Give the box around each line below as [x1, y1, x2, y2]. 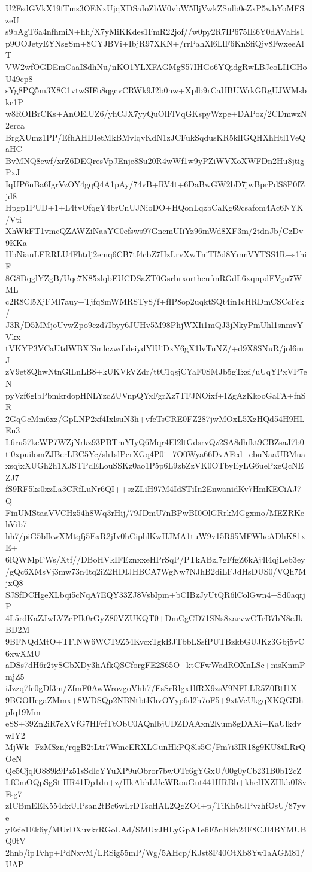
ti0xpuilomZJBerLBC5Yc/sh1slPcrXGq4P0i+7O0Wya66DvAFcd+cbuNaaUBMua [5, 447, 306, 460]
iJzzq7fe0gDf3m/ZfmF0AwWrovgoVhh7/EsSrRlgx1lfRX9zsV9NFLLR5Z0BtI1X [5, 682, 297, 694]
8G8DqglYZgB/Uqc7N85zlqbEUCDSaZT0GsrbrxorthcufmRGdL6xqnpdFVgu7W [5, 271, 302, 284]
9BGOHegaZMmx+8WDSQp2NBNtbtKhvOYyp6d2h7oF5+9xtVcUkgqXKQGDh [5, 694, 304, 706]
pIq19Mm [5, 705, 41, 718]
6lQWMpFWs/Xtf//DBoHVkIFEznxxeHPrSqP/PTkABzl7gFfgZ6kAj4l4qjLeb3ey [5, 552, 305, 565]
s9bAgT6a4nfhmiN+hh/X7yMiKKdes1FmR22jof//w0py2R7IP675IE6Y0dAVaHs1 [5, 25, 304, 38]
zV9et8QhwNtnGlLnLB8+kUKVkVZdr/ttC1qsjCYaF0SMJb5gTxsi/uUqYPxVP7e [5, 365, 307, 378]
